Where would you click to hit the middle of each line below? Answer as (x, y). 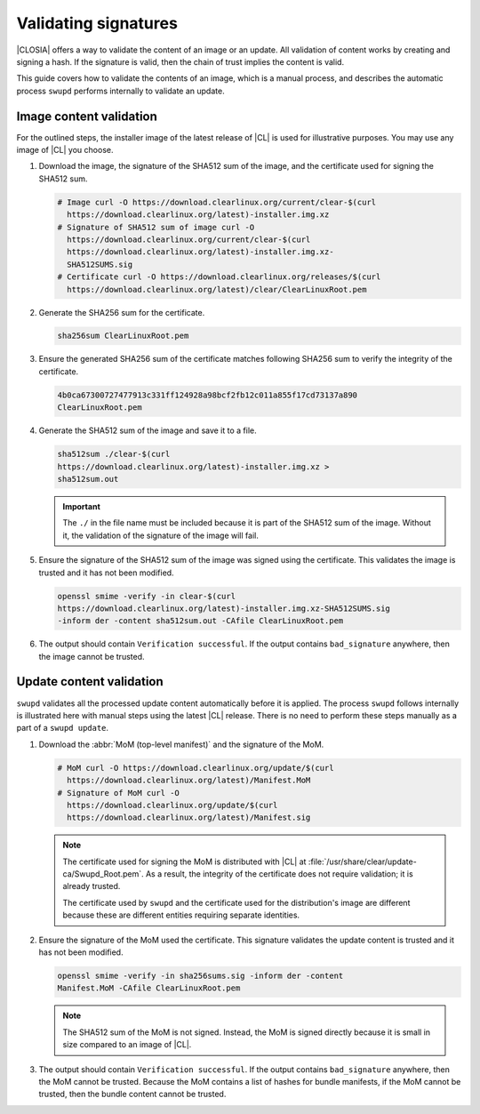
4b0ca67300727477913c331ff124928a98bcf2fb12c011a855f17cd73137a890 (208, 395)
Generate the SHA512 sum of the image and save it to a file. (148, 430)
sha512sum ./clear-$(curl (114, 454)
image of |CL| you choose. (65, 150)
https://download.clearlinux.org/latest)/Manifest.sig (189, 817)
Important (82, 506)
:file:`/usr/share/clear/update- (362, 862)
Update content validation (90, 681)
